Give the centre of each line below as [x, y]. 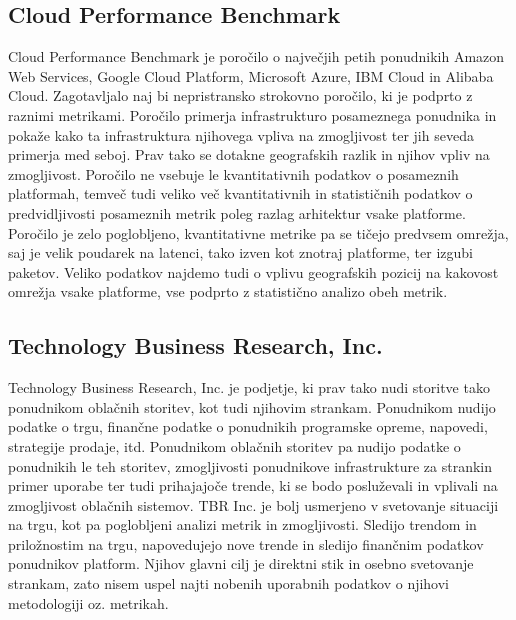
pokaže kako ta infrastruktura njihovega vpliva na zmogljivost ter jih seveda [241, 134]
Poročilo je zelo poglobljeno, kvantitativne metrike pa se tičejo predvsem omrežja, [258, 232]
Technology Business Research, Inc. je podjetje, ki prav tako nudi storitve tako [249, 387]
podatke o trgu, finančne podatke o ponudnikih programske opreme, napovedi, [248, 426]
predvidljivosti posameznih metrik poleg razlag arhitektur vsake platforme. [237, 212]
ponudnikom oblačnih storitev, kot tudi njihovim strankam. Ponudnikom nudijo [252, 406]
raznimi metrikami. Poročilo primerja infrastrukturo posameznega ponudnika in [252, 114]
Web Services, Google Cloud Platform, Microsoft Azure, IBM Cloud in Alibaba [251, 75]
